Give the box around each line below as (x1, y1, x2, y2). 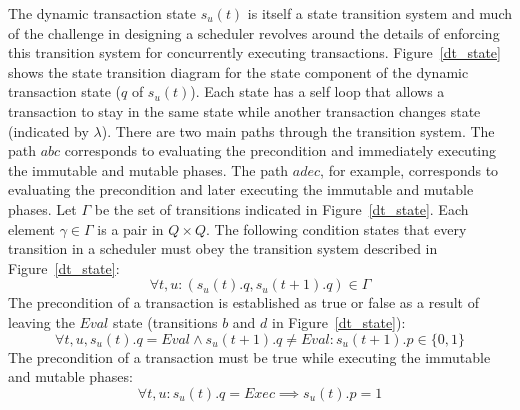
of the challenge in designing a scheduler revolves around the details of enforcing (8, 22, 500, 43)
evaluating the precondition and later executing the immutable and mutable (8, 179, 474, 200)
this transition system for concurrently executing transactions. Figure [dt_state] (8, 42, 501, 63)
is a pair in (97, 218, 164, 239)
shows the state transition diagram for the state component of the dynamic (8, 61, 469, 82)
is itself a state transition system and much (247, 3, 512, 23)
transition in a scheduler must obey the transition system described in (8, 238, 438, 259)
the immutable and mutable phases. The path (8, 159, 289, 180)
